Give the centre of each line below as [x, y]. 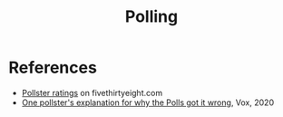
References [53, 68]
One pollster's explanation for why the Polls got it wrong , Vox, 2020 [147, 102]
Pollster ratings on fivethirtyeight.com [92, 93]
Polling [151, 17]
